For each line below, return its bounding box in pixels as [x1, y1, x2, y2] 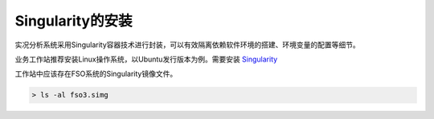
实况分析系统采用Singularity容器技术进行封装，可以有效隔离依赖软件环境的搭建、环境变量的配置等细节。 [14, 40, 361, 50]
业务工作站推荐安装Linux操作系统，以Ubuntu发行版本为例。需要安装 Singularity [14, 54, 278, 64]
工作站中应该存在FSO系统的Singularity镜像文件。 [14, 69, 178, 79]
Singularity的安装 [14, 12, 133, 30]
